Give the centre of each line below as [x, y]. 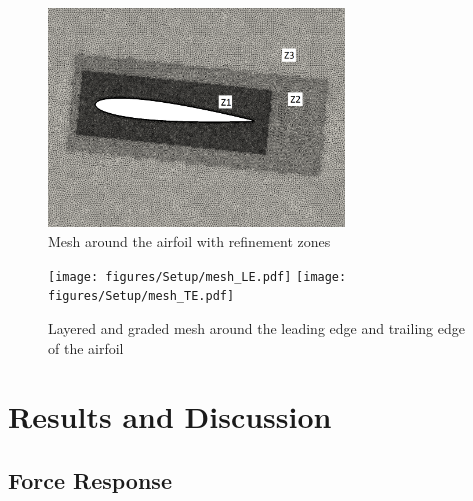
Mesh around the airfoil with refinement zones [189, 241]
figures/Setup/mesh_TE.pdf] [141, 296]
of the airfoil [86, 347]
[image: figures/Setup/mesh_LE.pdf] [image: [197, 276]
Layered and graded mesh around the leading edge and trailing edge [256, 327]
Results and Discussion [170, 416]
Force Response [90, 479]
